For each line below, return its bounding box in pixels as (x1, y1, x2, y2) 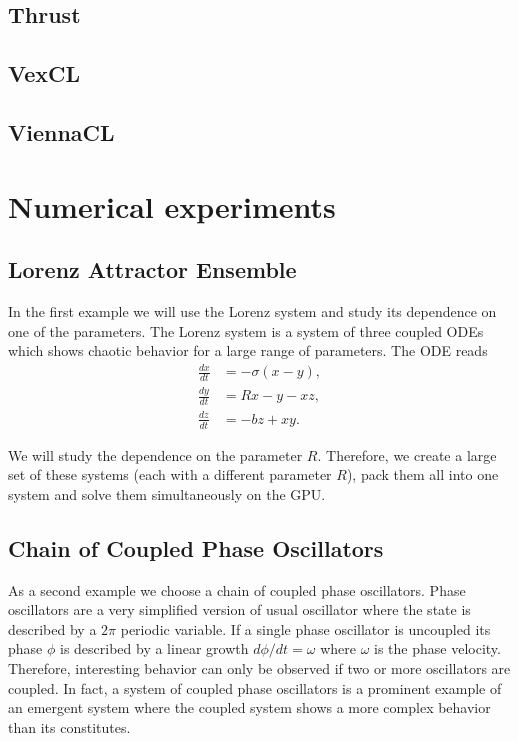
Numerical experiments (8, 185, 336, 226)
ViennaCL (8, 116, 115, 147)
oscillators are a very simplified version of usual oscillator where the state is (8, 599, 471, 620)
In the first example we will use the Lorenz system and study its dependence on (8, 300, 497, 321)
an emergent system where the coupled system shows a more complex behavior (8, 697, 491, 718)
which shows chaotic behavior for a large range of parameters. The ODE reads (8, 340, 488, 361)
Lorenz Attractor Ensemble (8, 254, 297, 285)
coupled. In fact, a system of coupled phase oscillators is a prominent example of (8, 677, 502, 698)
